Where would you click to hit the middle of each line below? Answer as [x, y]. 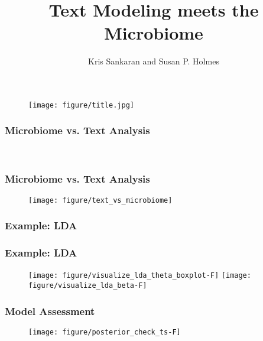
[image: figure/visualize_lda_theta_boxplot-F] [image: [140, 276]
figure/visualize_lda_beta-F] [88, 285]
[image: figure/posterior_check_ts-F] [105, 332]
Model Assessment [50, 311]
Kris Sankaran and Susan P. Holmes [154, 61]
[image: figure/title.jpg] [81, 105]
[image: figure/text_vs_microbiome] [100, 200]
